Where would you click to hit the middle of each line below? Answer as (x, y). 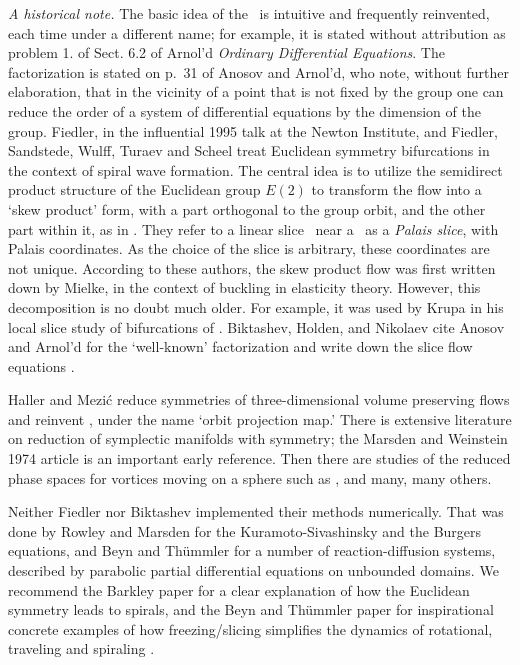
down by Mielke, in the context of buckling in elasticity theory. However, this (244, 287)
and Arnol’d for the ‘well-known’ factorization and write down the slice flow (240, 346)
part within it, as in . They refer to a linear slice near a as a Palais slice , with (253, 228)
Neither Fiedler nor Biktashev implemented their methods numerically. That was (256, 511)
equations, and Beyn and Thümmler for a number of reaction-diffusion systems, (252, 550)
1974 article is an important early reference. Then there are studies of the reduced (259, 458)
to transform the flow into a (396, 189)
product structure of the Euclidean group (134, 189)
